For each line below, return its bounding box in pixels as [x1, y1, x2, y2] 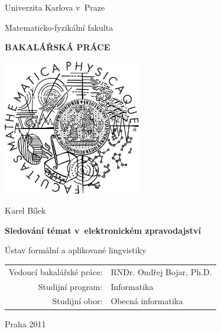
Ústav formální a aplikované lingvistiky [5, 244, 147, 256]
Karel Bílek [5, 204, 46, 217]
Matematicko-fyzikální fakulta [5, 21, 113, 33]
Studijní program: [38, 280, 103, 292]
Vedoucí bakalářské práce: [9, 265, 103, 278]
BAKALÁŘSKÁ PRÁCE [5, 41, 110, 53]
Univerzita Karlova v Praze [5, 1, 105, 13]
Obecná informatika [110, 295, 183, 307]
